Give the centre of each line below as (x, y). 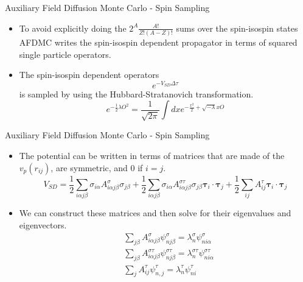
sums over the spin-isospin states (237, 28)
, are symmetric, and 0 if (97, 167)
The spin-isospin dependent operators (89, 75)
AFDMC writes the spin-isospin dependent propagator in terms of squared (158, 42)
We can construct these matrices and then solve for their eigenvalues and (155, 213)
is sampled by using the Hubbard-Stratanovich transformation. (136, 93)
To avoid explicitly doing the (73, 28)
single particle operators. (65, 54)
